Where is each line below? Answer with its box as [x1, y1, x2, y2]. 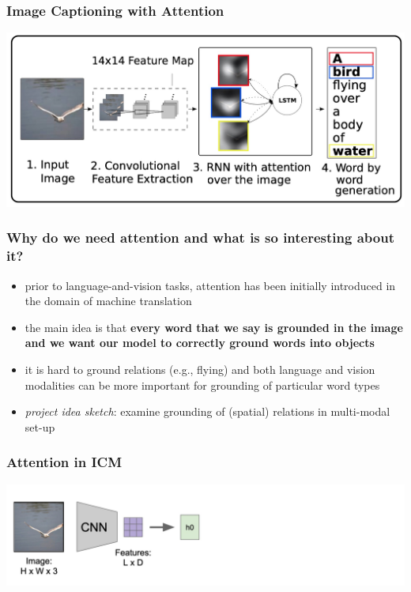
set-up [25, 418, 55, 435]
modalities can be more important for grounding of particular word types [25, 376, 380, 393]
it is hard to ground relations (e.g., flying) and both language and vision [25, 361, 375, 378]
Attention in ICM [6, 452, 123, 472]
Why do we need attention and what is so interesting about [6, 228, 394, 247]
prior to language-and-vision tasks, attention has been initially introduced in [25, 277, 396, 293]
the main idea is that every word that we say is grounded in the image [25, 319, 403, 335]
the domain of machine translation [25, 292, 192, 309]
